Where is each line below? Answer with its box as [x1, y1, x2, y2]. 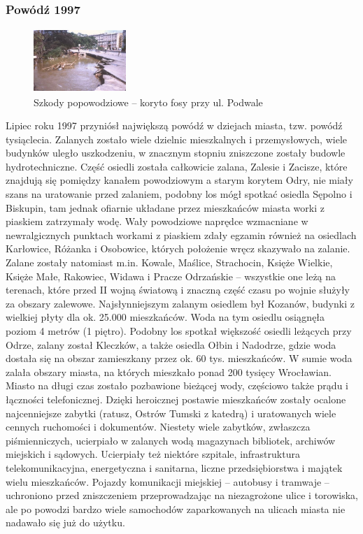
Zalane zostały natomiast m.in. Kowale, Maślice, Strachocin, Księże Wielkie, [6, 255, 333, 270]
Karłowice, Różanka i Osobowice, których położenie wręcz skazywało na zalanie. [6, 241, 350, 256]
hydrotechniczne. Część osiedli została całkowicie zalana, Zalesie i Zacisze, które [6, 159, 348, 173]
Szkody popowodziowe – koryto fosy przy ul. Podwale [34, 94, 263, 109]
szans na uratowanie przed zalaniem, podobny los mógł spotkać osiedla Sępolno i [6, 187, 353, 201]
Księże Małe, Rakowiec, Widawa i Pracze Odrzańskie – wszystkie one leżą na [6, 268, 336, 283]
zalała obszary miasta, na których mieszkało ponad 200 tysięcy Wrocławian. [6, 364, 332, 379]
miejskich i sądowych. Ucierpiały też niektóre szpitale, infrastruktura [6, 447, 300, 461]
